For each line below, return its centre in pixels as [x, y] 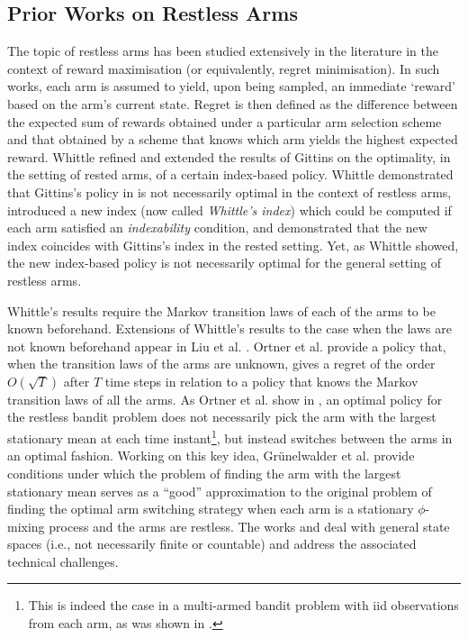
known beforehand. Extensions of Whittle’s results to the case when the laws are [229, 328]
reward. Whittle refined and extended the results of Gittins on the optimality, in [229, 156]
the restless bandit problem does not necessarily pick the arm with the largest [222, 417]
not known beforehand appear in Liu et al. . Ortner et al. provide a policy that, [227, 346]
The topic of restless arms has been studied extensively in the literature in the [223, 51]
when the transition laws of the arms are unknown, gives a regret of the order [221, 364]
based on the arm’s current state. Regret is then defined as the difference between [233, 103]
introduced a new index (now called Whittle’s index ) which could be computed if [229, 210]
